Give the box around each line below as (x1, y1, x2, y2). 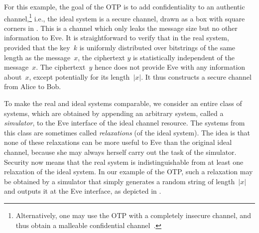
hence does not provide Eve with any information (94, 62, 246, 72)
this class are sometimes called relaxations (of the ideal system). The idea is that (4, 127, 251, 137)
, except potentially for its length (29, 71, 130, 82)
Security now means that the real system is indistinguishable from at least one (4, 156, 244, 167)
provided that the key (4, 42, 70, 53)
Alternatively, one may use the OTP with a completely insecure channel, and (15, 210, 251, 220)
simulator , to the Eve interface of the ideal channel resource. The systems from (4, 117, 245, 128)
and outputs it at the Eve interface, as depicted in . (4, 186, 161, 196)
